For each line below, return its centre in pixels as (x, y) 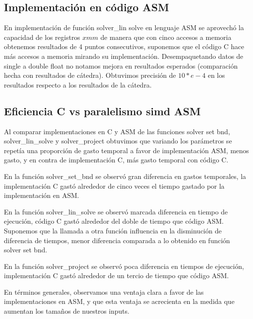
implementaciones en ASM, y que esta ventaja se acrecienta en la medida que (119, 301)
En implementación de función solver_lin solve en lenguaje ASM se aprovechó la (124, 27)
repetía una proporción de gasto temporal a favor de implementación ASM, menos (126, 150)
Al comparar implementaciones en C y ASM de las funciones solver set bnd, (117, 131)
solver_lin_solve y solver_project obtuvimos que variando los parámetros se (118, 141)
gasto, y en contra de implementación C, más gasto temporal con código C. (116, 160)
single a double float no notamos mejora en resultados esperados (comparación (121, 65)
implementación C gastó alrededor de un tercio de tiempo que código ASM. (117, 275)
